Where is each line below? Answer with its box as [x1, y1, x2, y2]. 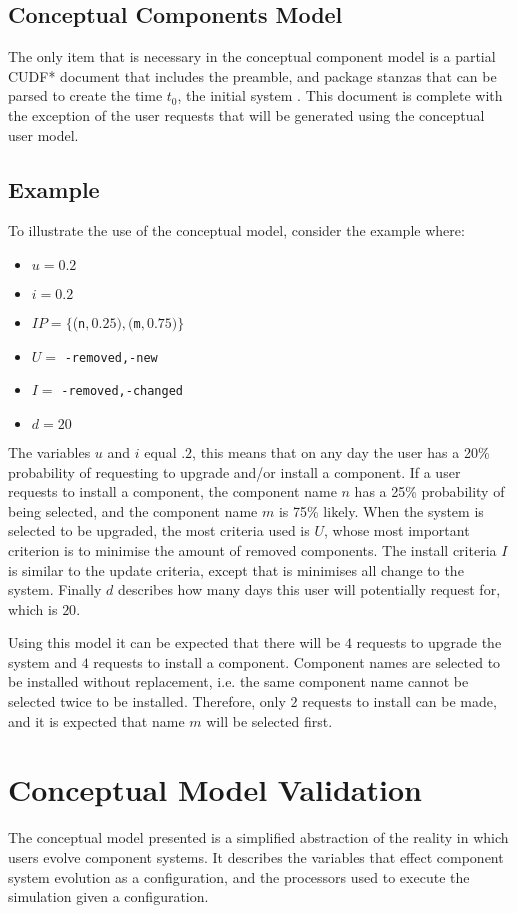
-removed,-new [64, 350, 158, 365]
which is [8, 598, 58, 619]
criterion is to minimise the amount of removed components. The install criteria [8, 539, 497, 560]
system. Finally [8, 579, 102, 600]
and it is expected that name [8, 710, 185, 731]
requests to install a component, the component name [8, 481, 337, 502]
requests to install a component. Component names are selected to [93, 651, 501, 672]
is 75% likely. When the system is [278, 500, 484, 521]
